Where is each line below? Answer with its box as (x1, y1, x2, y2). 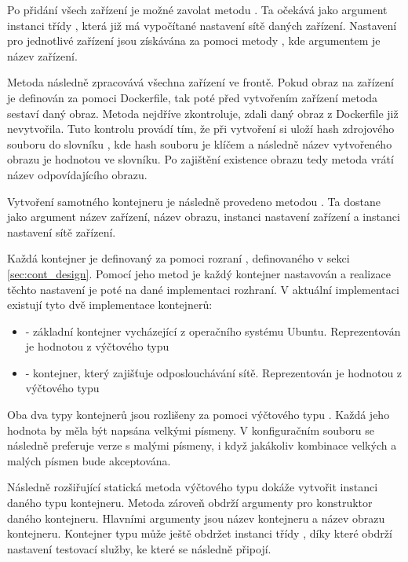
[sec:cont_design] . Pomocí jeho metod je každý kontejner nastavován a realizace (7, 265, 391, 281)
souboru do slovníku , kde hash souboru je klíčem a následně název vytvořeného (7, 135, 392, 152)
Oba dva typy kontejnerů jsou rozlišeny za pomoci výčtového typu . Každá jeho (7, 406, 390, 423)
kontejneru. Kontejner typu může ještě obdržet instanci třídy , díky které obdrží (7, 525, 392, 542)
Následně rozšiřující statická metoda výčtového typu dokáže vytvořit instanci (7, 479, 378, 495)
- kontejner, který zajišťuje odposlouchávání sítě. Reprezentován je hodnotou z (25, 364, 403, 380)
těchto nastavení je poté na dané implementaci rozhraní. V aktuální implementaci (7, 281, 399, 297)
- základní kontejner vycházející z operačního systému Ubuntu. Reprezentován (25, 322, 401, 339)
